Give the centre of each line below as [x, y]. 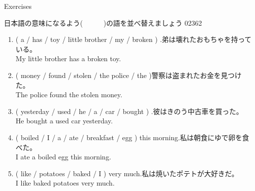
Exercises [18, 6]
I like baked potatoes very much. [65, 183]
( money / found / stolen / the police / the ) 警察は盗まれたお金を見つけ [128, 75]
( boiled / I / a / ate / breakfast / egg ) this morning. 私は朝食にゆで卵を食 [132, 137]
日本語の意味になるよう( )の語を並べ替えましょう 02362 [103, 22]
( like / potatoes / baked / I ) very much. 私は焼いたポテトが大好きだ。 [127, 173]
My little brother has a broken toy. [68, 58]
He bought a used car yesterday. [64, 121]
